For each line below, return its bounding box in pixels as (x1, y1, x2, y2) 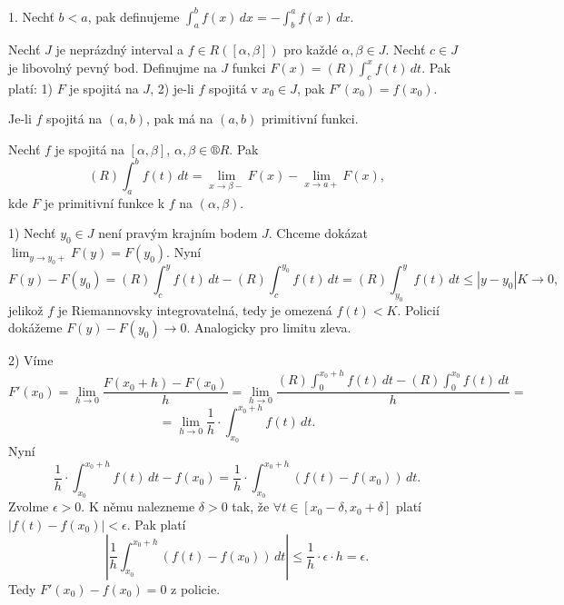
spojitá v (208, 78, 258, 97)
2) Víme (8, 351, 54, 370)
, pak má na (146, 109, 213, 128)
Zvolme (8, 497, 49, 516)
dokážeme (8, 318, 63, 337)
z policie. (171, 579, 221, 598)
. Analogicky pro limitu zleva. (186, 318, 351, 337)
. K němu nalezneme (81, 497, 195, 516)
